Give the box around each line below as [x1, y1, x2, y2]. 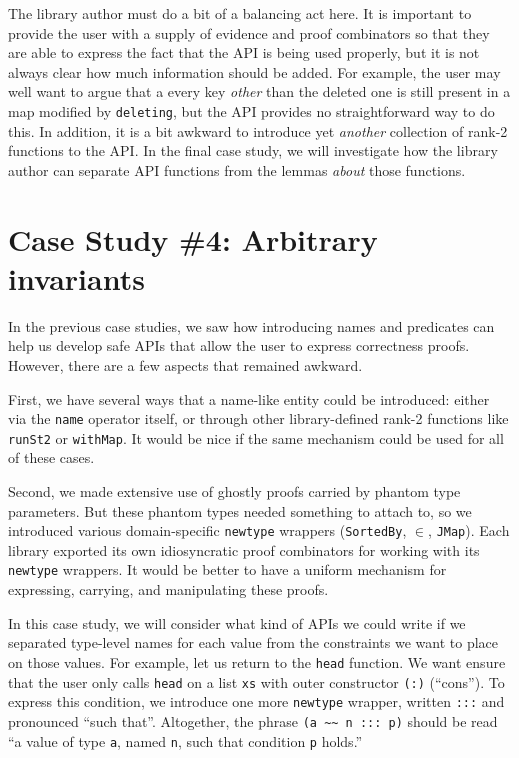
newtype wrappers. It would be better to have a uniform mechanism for [8, 559, 447, 580]
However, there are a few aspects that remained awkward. [8, 354, 363, 375]
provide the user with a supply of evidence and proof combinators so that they [8, 22, 490, 43]
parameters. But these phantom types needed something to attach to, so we [8, 500, 472, 521]
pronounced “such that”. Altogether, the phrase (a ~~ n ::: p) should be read [8, 710, 498, 731]
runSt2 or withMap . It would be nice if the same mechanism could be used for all [8, 427, 504, 448]
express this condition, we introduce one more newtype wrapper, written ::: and [8, 691, 505, 712]
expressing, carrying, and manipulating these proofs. [8, 579, 329, 600]
